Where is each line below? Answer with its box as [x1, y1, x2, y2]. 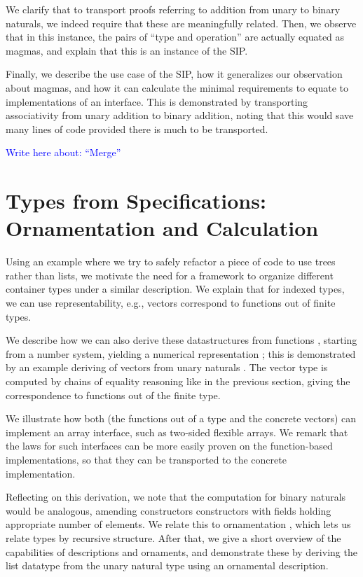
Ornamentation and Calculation [6, 214, 319, 242]
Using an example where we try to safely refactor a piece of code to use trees [6, 254, 336, 269]
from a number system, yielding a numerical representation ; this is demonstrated [6, 346, 356, 361]
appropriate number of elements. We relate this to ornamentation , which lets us [6, 517, 351, 531]
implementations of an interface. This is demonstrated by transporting [6, 94, 308, 109]
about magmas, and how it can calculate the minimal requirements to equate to [6, 80, 349, 95]
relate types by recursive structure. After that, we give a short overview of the [6, 530, 341, 545]
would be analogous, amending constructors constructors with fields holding [6, 503, 331, 517]
